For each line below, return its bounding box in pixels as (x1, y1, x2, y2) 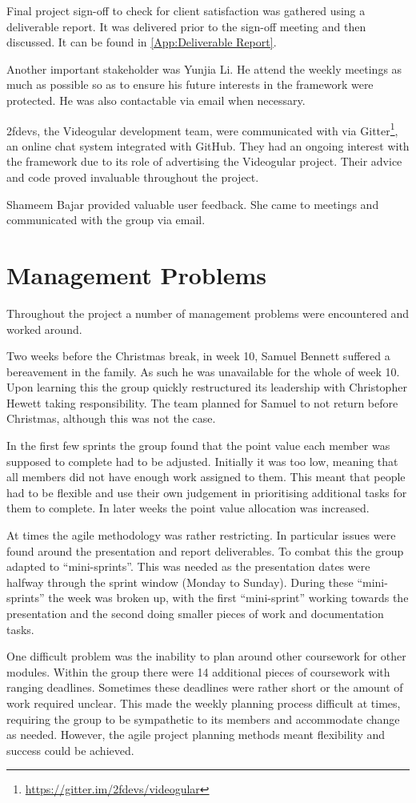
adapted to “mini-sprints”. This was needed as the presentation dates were (6, 558, 370, 575)
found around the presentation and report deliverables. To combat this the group (6, 542, 404, 559)
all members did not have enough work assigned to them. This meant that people (6, 468, 406, 485)
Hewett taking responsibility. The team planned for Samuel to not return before (6, 394, 398, 411)
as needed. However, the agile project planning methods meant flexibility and (6, 726, 386, 743)
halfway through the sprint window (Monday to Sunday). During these (6, 573, 354, 590)
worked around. (6, 320, 82, 337)
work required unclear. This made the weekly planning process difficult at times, (6, 694, 401, 711)
